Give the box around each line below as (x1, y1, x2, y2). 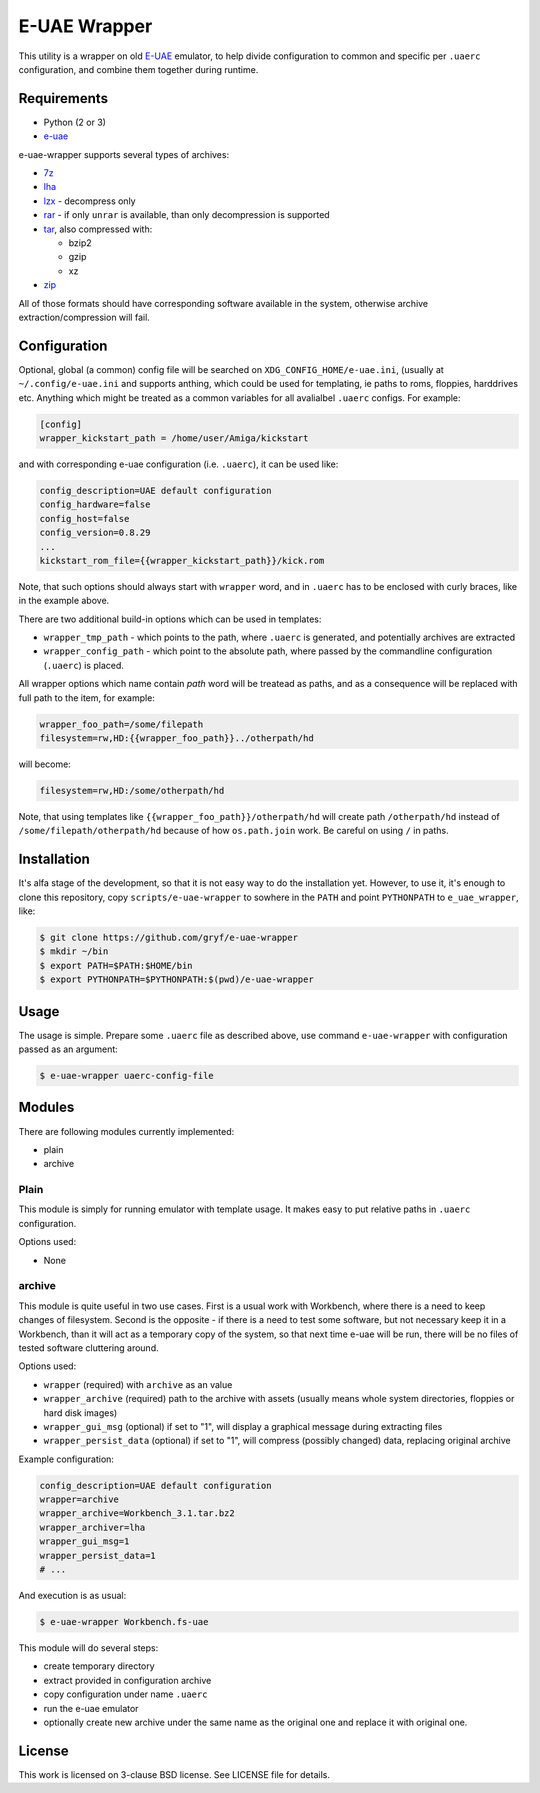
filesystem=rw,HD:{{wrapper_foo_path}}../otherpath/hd (39, 733, 314, 744)
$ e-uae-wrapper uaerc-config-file (39, 1070, 214, 1082)
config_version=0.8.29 (39, 527, 151, 539)
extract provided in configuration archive (43, 1674, 212, 1686)
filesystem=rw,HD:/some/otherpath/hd (39, 785, 225, 796)
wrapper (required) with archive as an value (43, 1378, 233, 1390)
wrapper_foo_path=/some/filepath (39, 718, 204, 730)
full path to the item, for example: (18, 691, 155, 704)
